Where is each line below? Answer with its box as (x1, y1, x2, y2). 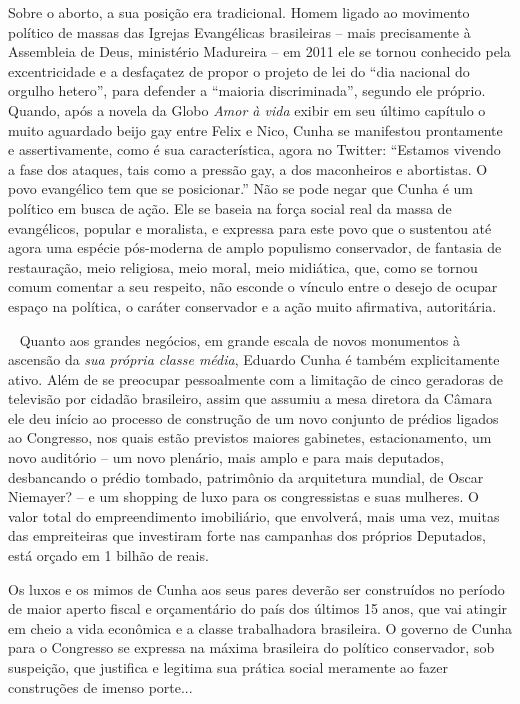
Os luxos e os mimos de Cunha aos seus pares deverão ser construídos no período (8, 578, 505, 599)
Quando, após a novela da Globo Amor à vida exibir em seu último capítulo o (8, 99, 486, 120)
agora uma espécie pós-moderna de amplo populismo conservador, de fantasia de (8, 237, 502, 258)
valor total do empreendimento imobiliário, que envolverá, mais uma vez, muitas (8, 505, 500, 526)
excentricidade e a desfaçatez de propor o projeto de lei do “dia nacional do (8, 60, 470, 81)
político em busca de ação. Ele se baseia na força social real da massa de (8, 197, 452, 218)
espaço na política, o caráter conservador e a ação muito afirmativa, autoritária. (8, 295, 497, 316)
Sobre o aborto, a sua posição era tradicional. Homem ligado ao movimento (8, 2, 470, 22)
